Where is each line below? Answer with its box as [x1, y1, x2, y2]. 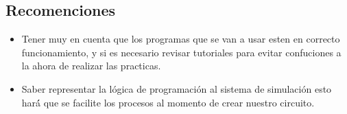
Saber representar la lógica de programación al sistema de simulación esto [21, 81, 332, 95]
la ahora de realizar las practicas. [21, 58, 161, 73]
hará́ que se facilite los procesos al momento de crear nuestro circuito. [21, 95, 315, 109]
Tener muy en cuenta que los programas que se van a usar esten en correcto [21, 32, 340, 46]
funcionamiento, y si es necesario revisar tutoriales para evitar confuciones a [21, 45, 342, 59]
